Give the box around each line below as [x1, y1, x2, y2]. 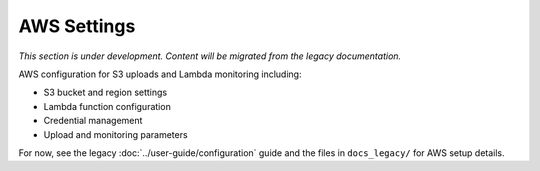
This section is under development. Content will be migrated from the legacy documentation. [18, 50, 402, 62]
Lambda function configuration [43, 100, 172, 112]
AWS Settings [18, 15, 136, 37]
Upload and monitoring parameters [43, 128, 189, 140]
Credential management [43, 115, 143, 127]
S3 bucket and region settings [43, 86, 168, 99]
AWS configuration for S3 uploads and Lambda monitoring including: [18, 68, 302, 80]
